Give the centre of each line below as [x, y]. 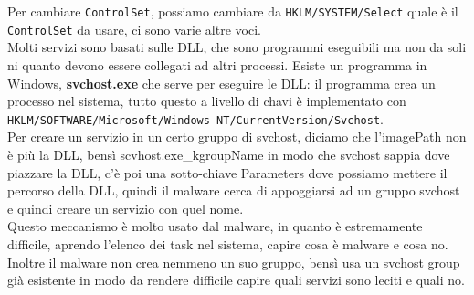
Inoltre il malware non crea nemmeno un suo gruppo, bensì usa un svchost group [234, 262]
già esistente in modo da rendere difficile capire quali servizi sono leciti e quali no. [236, 280]
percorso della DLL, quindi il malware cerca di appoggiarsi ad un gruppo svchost [234, 190]
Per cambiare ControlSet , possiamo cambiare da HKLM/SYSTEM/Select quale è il [233, 11]
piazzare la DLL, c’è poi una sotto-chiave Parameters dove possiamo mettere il [227, 172]
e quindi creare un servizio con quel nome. [126, 208]
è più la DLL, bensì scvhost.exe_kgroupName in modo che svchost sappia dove [229, 154]
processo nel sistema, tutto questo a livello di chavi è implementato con [207, 101]
